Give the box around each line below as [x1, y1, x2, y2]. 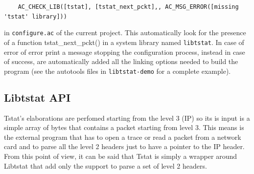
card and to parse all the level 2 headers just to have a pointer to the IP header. [4, 141, 245, 152]
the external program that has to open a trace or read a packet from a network [4, 131, 241, 142]
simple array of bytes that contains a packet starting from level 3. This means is [4, 122, 244, 132]
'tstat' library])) [4, 13, 67, 20]
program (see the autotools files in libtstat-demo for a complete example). [4, 65, 231, 76]
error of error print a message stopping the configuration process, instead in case [4, 46, 245, 57]
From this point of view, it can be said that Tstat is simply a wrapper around [4, 151, 237, 161]
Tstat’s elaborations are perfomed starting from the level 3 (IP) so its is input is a [4, 112, 250, 123]
